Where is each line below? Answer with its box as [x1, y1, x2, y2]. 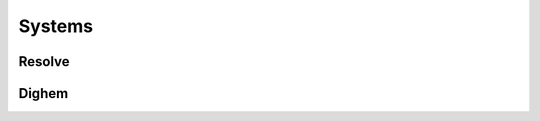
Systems [18, 15, 94, 37]
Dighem [18, 85, 69, 102]
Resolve [18, 53, 70, 70]
